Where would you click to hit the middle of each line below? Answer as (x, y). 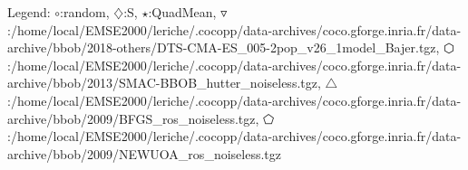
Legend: (29, 12)
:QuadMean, (182, 12)
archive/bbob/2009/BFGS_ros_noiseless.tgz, (133, 118)
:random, (85, 12)
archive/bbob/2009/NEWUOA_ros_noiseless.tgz (144, 153)
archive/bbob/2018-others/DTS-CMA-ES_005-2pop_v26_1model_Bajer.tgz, (224, 47)
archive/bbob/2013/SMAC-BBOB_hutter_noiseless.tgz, (164, 83)
